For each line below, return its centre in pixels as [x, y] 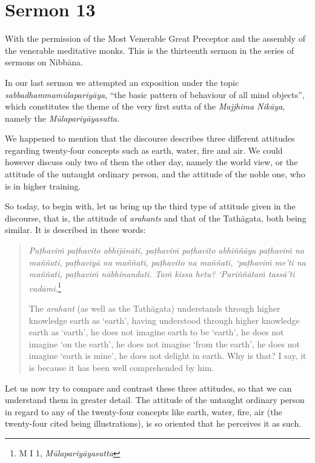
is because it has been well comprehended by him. [121, 368]
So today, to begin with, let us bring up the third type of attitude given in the [150, 206]
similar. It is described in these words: [75, 230]
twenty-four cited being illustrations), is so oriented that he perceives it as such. [153, 423]
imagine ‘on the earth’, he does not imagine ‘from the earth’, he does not [164, 343]
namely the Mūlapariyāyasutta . [62, 118]
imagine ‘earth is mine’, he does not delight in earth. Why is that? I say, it [167, 356]
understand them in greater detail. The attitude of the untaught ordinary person [155, 400]
